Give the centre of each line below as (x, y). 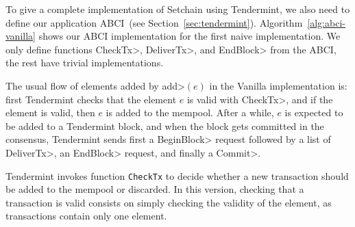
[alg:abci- (326, 22)
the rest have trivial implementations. (85, 63)
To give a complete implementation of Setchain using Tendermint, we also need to (178, 9)
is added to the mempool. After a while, (190, 112)
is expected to (314, 112)
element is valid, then (50, 112)
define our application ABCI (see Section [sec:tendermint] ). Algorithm (154, 22)
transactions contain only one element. (86, 216)
